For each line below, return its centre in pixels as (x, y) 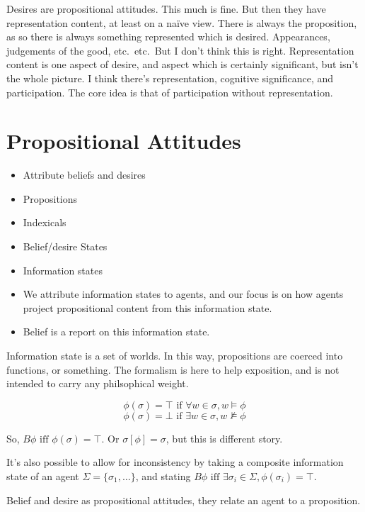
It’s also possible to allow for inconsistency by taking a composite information (175, 462)
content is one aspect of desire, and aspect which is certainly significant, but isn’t (182, 64)
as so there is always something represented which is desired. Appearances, (168, 37)
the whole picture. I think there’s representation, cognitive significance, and (170, 78)
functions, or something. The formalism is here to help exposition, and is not (173, 369)
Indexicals (45, 222)
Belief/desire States (65, 246)
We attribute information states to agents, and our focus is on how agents (183, 294)
